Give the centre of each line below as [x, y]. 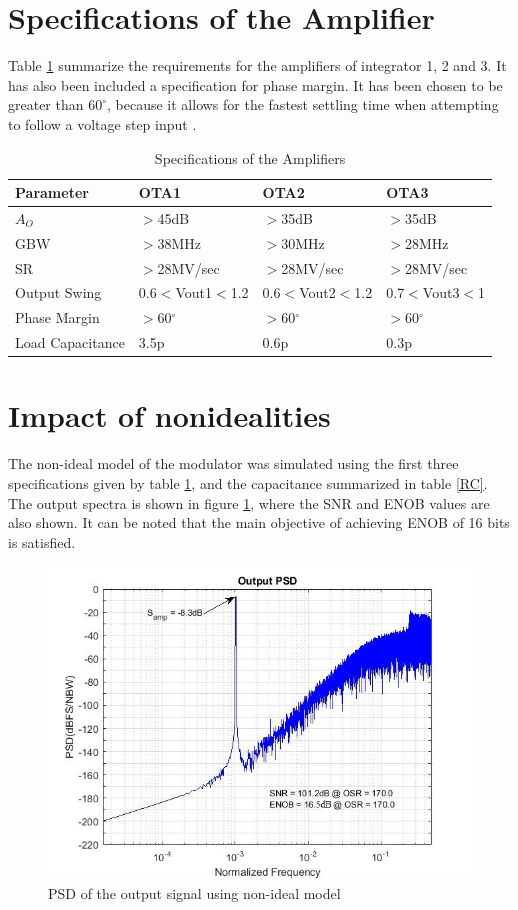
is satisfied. [42, 541]
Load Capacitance [70, 342]
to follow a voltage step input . [102, 123]
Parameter [52, 192]
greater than [46, 104]
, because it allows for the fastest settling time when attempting [303, 104]
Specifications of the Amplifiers [250, 157]
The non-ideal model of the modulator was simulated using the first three [233, 463]
